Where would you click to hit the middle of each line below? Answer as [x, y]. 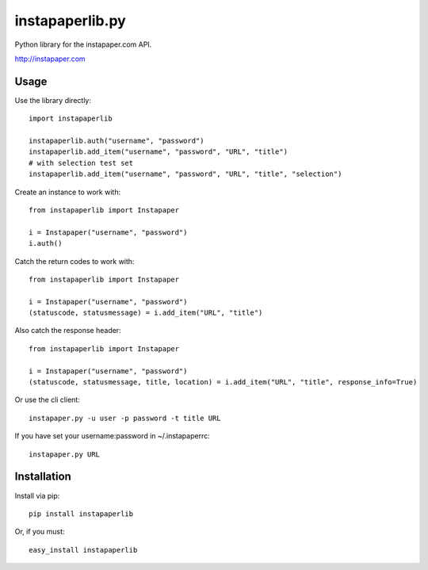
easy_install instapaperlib [83, 550]
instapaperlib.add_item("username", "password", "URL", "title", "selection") [185, 174]
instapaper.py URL [65, 454]
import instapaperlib [71, 119]
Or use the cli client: [48, 400]
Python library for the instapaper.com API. [83, 44]
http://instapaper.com [50, 59]
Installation [43, 477]
